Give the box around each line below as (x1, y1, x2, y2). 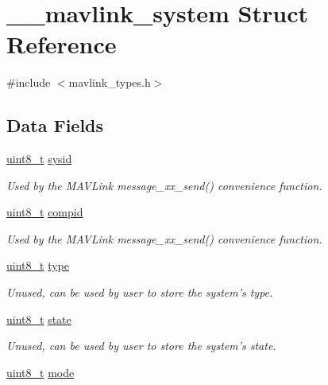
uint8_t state (6, 310, 71, 327)
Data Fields (6, 113, 104, 138)
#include (6, 74, 51, 91)
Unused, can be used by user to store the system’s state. (6, 337, 276, 354)
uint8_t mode (6, 364, 75, 380)
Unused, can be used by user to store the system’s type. (6, 284, 273, 301)
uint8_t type (6, 257, 69, 274)
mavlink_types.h (68, 74, 151, 91)
